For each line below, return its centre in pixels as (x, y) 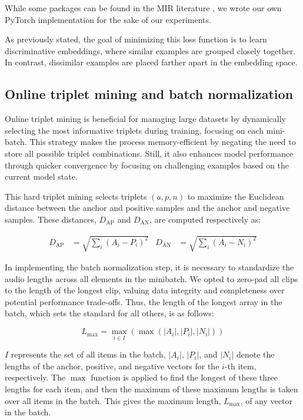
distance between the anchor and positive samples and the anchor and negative (147, 208)
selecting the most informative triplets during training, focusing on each (134, 130)
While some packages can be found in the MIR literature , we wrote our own (143, 8)
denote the (255, 354)
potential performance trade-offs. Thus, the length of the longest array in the (144, 301)
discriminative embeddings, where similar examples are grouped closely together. (150, 50)
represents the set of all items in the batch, (88, 354)
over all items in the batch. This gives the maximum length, (113, 400)
